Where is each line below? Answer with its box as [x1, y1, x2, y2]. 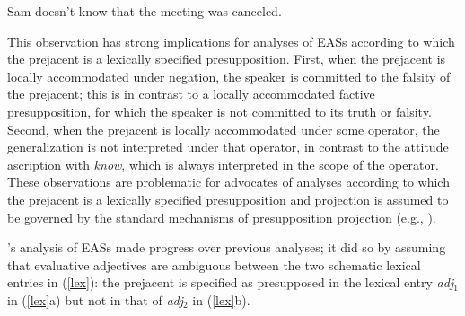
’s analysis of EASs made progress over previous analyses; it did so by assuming [7, 238, 446, 257]
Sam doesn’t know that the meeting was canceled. [7, 2, 282, 20]
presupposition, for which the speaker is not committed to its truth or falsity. [7, 101, 432, 120]
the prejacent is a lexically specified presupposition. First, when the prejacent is [7, 49, 446, 68]
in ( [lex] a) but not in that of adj [7, 290, 184, 309]
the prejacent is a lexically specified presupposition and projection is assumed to [7, 189, 449, 208]
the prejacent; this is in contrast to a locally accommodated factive [7, 84, 375, 103]
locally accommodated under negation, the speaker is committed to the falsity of [7, 66, 451, 85]
